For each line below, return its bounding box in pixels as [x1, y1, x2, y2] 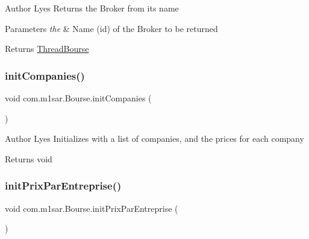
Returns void [5, 152, 52, 165]
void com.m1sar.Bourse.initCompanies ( [5, 92, 152, 104]
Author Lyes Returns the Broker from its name [5, 2, 179, 14]
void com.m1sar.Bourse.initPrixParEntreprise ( [5, 202, 178, 214]
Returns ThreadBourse [5, 42, 89, 55]
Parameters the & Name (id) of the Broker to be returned [5, 22, 218, 34]
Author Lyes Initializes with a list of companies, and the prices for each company [5, 132, 304, 145]
